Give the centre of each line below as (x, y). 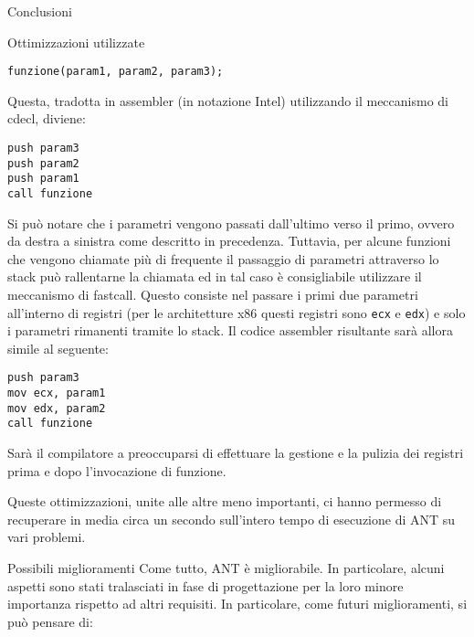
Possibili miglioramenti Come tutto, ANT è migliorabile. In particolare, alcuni (226, 568)
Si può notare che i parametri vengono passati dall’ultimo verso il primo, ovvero (231, 223)
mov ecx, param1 (57, 393)
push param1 (43, 179)
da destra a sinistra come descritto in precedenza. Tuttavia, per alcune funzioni (229, 241)
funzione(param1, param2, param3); (116, 72)
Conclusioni (40, 11)
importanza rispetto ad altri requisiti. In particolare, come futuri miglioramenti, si (237, 604)
